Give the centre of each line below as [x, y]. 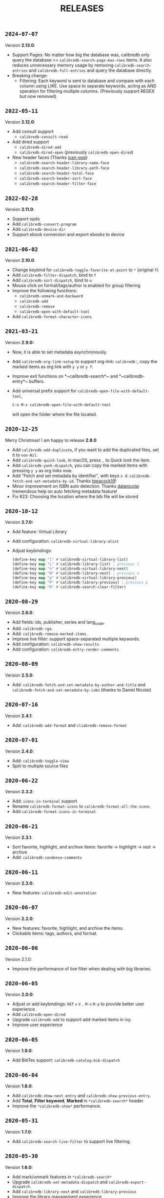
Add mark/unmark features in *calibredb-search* [62, 1176]
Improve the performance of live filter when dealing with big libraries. [82, 969]
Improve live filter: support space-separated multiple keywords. [76, 639]
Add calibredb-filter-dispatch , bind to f [54, 275]
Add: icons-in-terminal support [44, 801]
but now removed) [38, 96]
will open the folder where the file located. [55, 414]
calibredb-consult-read [44, 137]
